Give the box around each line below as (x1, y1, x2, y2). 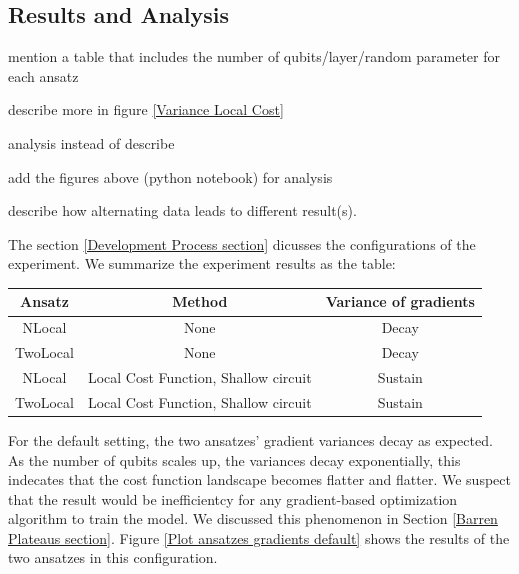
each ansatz (8, 65, 79, 86)
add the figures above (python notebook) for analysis (8, 166, 333, 187)
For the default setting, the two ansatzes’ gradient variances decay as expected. (8, 429, 493, 450)
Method (172, 291, 228, 312)
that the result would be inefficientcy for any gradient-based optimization (8, 488, 458, 509)
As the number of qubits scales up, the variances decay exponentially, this (8, 449, 461, 470)
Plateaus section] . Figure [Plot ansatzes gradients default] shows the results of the (8, 527, 510, 548)
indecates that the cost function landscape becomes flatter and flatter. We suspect (8, 469, 511, 490)
